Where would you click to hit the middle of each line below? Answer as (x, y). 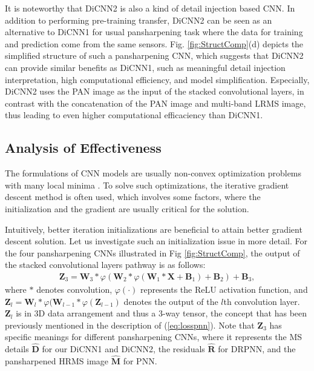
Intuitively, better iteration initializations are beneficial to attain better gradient (154, 229)
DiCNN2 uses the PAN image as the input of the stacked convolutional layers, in (155, 91)
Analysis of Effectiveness (83, 148)
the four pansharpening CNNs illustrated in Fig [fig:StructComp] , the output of (152, 252)
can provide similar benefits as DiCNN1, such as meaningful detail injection (145, 67)
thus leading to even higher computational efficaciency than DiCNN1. (134, 115)
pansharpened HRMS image (57, 360)
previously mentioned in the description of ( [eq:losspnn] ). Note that (130, 325)
